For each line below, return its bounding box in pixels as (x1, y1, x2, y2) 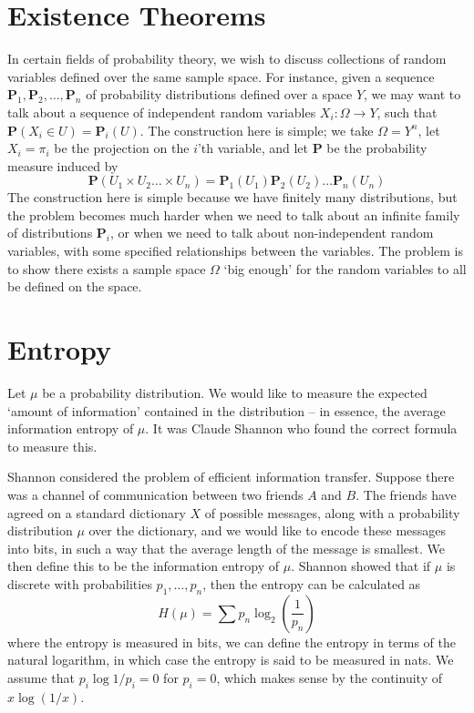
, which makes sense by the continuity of (216, 667, 442, 687)
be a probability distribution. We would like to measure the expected (42, 382, 428, 402)
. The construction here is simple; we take (139, 120, 374, 139)
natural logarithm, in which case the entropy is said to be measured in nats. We (7, 650, 454, 669)
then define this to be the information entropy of (7, 556, 280, 575)
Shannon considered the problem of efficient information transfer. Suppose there (7, 467, 455, 486)
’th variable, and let (197, 138, 308, 158)
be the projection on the (54, 138, 190, 158)
